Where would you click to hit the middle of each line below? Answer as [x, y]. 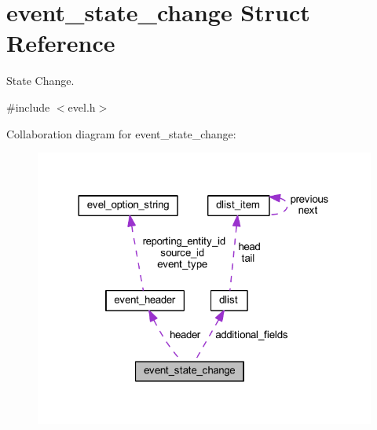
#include [28, 107]
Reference [61, 43]
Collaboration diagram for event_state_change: [121, 133]
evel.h [82, 107]
